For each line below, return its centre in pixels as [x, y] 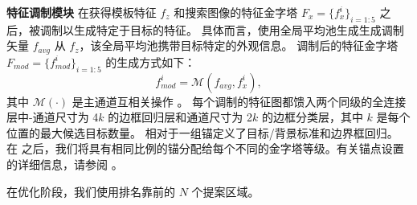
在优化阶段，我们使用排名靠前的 [91, 191]
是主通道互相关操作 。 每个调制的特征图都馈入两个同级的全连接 [239, 101]
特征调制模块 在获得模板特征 [82, 12]
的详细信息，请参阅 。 [65, 164]
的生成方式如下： [151, 61]
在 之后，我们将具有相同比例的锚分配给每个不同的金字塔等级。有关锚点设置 [205, 148]
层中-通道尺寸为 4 [53, 117]
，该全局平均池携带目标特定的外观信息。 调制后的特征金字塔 [239, 45]
